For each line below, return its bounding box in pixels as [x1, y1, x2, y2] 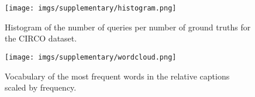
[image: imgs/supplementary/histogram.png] [5, 4, 177, 12]
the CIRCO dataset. [5, 32, 77, 44]
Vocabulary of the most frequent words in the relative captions [5, 70, 230, 82]
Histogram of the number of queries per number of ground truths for [5, 20, 251, 33]
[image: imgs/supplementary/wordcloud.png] [5, 53, 177, 61]
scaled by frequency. [5, 81, 77, 93]
